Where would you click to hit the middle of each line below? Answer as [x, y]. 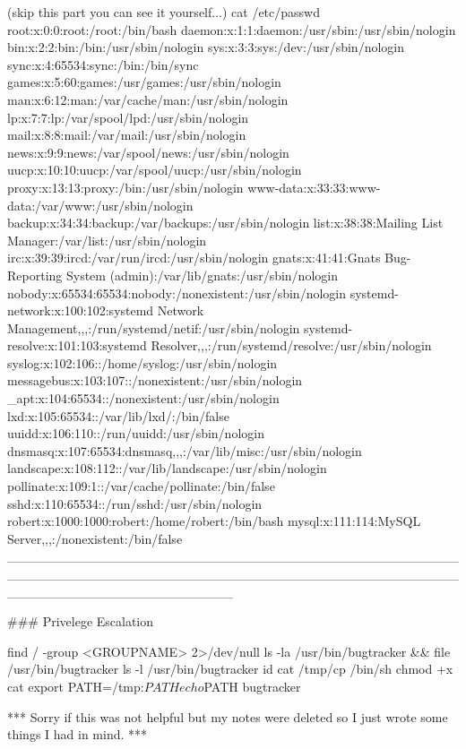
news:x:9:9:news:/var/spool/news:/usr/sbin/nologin [148, 152]
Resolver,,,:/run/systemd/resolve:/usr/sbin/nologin [291, 345]
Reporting [35, 275]
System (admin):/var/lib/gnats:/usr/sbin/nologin [202, 275]
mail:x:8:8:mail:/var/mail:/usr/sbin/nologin [127, 135]
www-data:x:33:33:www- [314, 187]
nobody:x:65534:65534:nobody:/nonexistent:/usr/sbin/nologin [177, 293]
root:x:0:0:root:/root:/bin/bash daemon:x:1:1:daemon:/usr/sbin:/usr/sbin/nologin [232, 29]
